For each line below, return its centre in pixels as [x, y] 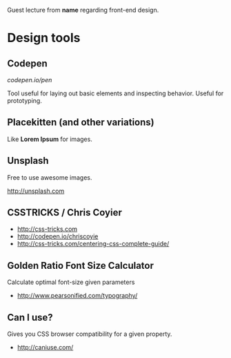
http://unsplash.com [36, 191]
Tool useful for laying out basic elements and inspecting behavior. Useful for [115, 93]
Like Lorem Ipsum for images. [50, 139]
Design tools [44, 38]
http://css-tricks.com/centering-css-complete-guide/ [93, 244]
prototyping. [25, 101]
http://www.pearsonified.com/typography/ [77, 296]
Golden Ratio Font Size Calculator [80, 265]
